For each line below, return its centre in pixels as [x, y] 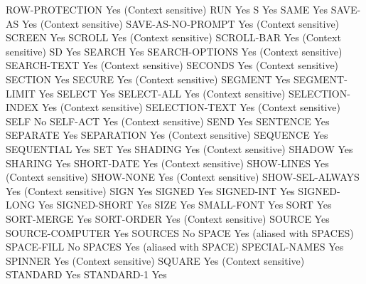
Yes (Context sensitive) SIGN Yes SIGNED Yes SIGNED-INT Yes [150, 190]
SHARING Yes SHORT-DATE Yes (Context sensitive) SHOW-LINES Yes [167, 163]
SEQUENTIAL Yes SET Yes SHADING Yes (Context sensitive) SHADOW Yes [179, 148]
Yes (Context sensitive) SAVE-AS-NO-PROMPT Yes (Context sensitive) [181, 23]
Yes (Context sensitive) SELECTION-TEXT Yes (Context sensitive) [191, 107]
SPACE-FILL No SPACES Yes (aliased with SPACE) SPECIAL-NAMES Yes [175, 247]
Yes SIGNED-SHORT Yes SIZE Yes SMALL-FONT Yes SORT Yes [185, 205]
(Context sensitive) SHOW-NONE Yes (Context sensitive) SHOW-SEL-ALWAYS [183, 177]
